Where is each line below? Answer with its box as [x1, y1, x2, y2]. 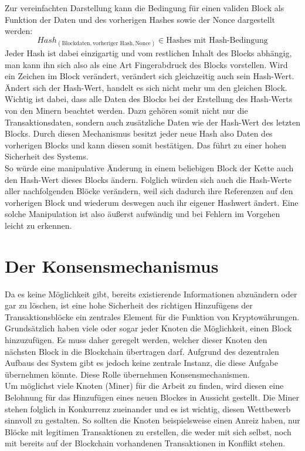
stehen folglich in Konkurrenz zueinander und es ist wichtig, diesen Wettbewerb [5, 402, 291, 415]
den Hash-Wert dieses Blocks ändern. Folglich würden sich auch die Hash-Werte [5, 173, 292, 185]
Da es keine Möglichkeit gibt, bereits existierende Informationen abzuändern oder [5, 287, 297, 300]
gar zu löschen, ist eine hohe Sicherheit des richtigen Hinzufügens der [5, 299, 253, 311]
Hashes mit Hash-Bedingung [166, 36, 268, 45]
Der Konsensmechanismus [5, 253, 219, 277]
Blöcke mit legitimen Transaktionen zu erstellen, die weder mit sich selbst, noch [5, 425, 292, 438]
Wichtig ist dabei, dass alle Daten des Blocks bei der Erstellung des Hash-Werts [5, 93, 293, 105]
